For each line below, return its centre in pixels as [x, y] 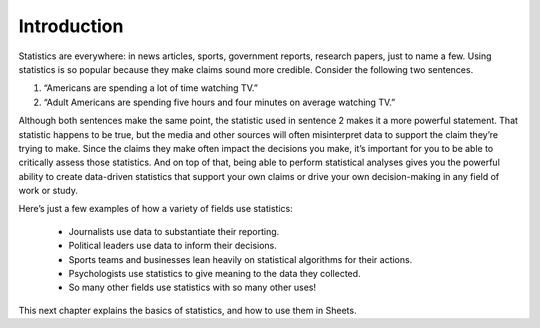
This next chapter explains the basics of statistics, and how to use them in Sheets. [187, 310]
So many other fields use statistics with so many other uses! [192, 287]
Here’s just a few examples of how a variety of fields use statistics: [156, 209]
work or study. [48, 191]
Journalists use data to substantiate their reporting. [174, 231]
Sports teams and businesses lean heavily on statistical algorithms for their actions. [240, 259]
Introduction [71, 26]
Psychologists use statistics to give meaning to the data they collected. [214, 274]
